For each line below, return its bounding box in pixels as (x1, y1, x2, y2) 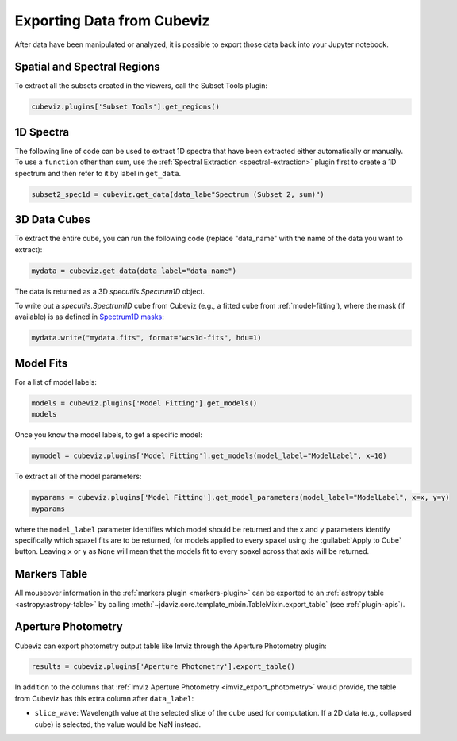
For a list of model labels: (14, 377, 97, 386)
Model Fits (14, 356, 68, 370)
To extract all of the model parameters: (14, 472, 142, 482)
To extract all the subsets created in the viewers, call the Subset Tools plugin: (14, 81, 267, 90)
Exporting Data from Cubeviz (14, 12, 210, 29)
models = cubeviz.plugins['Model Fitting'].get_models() (31, 398, 258, 408)
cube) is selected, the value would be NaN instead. (34, 719, 202, 729)
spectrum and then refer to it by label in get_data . (14, 168, 182, 178)
